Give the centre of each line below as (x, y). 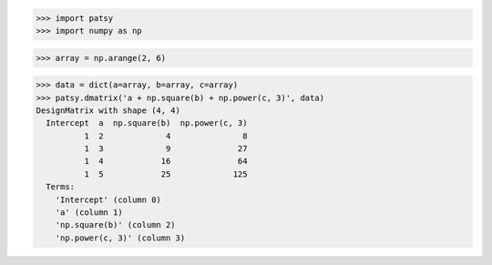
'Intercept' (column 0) (108, 199)
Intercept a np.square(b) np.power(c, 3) (147, 123)
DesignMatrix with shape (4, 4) (108, 110)
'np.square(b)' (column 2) (116, 225)
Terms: (61, 187)
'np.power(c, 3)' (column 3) (120, 238)
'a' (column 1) (89, 213)
